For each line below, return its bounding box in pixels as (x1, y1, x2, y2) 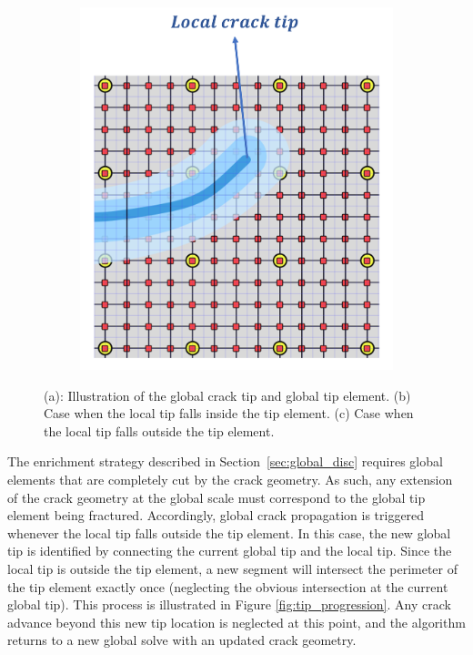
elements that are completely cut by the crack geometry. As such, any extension (7, 469, 453, 488)
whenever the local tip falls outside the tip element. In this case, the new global (7, 523, 451, 542)
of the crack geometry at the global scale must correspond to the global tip (7, 487, 426, 507)
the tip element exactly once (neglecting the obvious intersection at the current (7, 577, 448, 596)
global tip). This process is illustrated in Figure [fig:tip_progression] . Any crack (7, 595, 451, 614)
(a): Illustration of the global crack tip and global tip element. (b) (44, 385, 411, 404)
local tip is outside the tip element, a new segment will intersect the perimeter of (7, 558, 458, 578)
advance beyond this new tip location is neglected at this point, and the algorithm (7, 612, 466, 631)
